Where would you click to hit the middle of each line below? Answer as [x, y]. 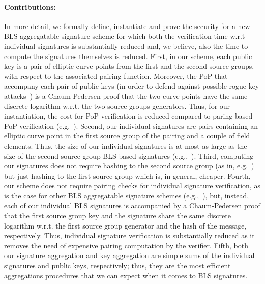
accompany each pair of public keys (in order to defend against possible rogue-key [132, 86]
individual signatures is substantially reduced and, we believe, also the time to [126, 46]
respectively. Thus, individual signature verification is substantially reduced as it [129, 235]
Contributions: [30, 6]
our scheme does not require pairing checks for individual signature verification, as [132, 186]
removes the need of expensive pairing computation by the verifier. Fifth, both [126, 245]
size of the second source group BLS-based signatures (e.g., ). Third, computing [129, 155]
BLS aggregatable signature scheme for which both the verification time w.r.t [125, 36]
